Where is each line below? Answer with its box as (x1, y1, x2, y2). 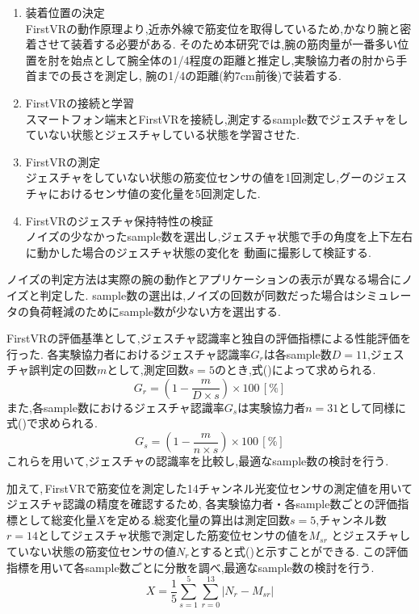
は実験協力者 (237, 398, 306, 415)
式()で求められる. (6, 414, 98, 431)
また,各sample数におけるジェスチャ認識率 (6, 398, 224, 415)
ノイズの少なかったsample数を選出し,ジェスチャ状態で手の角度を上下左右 (25, 228, 413, 245)
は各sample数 (263, 345, 332, 362)
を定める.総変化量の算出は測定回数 (106, 511, 291, 528)
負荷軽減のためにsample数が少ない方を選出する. (28, 302, 281, 319)
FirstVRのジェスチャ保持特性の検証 (25, 212, 213, 229)
